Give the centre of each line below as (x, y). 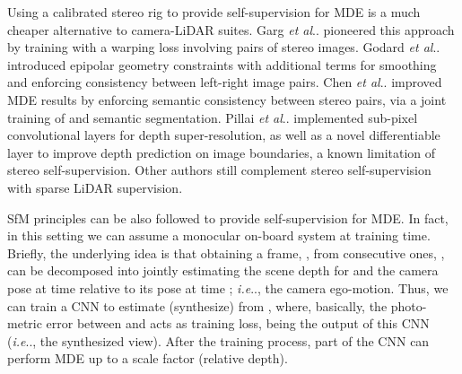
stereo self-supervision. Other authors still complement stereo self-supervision (219, 170)
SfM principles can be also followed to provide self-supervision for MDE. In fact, (228, 217)
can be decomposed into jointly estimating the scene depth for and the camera (223, 270)
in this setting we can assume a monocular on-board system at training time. (219, 235)
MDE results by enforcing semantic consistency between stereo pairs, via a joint (227, 99)
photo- (409, 305)
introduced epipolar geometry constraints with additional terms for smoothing (222, 64)
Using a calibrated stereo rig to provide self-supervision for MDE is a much (214, 12)
